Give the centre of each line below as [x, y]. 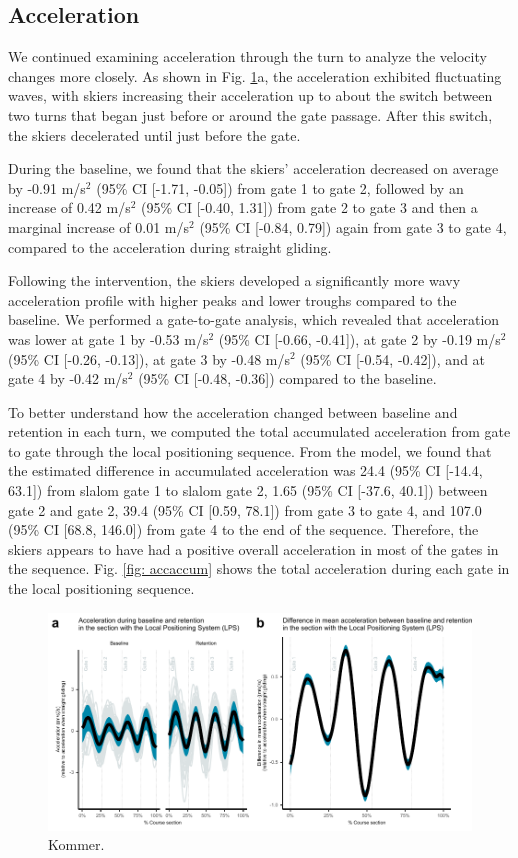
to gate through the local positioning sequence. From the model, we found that [250, 450]
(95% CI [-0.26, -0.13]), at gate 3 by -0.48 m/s [149, 358]
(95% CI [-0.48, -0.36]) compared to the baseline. [287, 378]
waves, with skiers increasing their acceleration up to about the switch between [250, 95]
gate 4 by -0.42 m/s [68, 378]
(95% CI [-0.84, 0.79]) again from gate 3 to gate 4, [353, 226]
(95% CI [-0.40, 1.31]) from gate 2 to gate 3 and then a [309, 207]
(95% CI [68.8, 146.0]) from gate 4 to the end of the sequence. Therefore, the [243, 529]
